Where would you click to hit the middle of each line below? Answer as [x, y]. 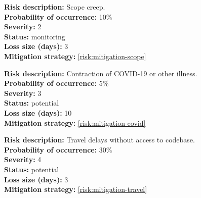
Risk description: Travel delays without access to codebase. [99, 140]
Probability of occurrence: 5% [56, 83]
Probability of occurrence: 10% [58, 16]
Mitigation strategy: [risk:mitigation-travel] [76, 189]
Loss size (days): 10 [38, 112]
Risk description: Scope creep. [55, 7]
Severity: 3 [23, 93]
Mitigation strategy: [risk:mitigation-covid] [75, 122]
